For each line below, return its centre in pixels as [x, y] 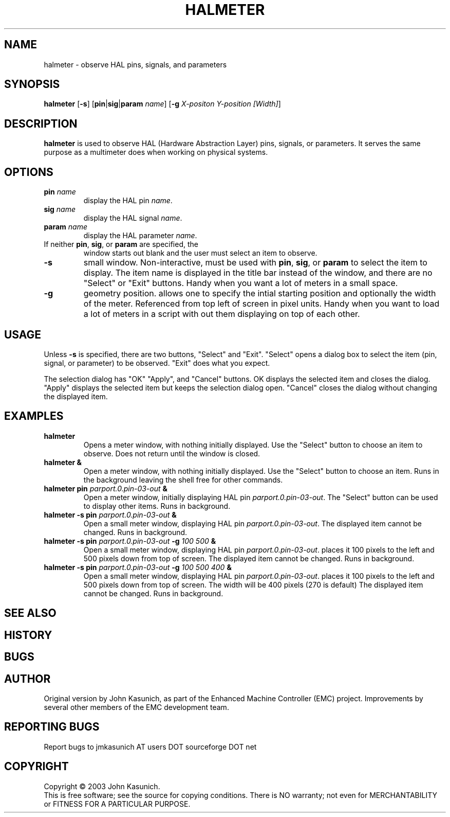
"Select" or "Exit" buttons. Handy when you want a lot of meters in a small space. [241, 283]
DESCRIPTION [41, 123]
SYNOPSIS [32, 84]
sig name [60, 209]
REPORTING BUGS [52, 727]
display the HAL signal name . [133, 218]
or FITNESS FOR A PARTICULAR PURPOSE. [117, 804]
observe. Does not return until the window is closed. [172, 453]
